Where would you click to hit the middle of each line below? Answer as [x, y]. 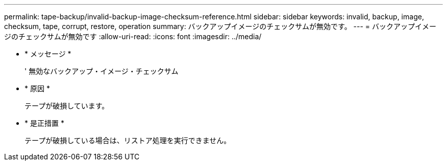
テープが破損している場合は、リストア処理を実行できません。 [128, 140]
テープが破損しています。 [67, 106]
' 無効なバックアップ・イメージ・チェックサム [102, 71]
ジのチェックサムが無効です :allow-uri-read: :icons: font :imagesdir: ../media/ [133, 36]
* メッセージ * [48, 54]
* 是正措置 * [44, 123]
